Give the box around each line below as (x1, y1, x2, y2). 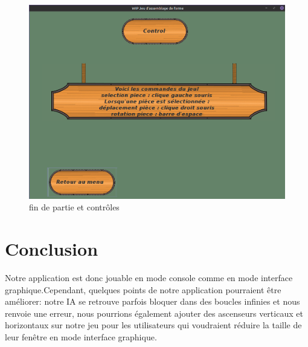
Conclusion (5, 236, 98, 261)
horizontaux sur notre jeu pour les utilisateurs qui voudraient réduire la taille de (5, 319, 302, 331)
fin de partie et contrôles (29, 201, 120, 213)
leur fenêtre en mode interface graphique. (5, 330, 157, 343)
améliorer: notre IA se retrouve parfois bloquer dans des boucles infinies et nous (5, 295, 300, 308)
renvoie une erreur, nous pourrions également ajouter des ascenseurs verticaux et (5, 306, 303, 319)
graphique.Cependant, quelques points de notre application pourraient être (5, 283, 281, 296)
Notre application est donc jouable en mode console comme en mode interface (5, 271, 293, 284)
